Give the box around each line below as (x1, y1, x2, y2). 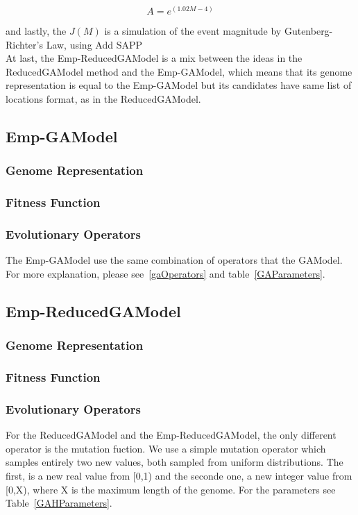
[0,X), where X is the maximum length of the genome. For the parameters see (6, 482, 336, 496)
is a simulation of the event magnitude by (104, 24, 282, 38)
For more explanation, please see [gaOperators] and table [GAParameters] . (6, 266, 325, 280)
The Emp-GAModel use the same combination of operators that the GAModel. (6, 253, 343, 267)
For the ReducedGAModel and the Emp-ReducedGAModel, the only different (6, 428, 336, 442)
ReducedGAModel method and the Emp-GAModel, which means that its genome (6, 64, 352, 78)
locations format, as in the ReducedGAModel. (6, 91, 201, 105)
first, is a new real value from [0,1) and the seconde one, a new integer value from (6, 468, 352, 482)
